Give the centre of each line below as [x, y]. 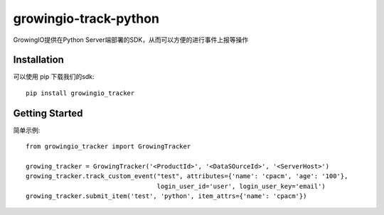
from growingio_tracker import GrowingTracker [108, 147]
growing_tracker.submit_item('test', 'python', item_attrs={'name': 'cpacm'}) [166, 196]
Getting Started [48, 113]
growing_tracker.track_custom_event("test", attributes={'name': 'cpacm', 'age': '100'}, [187, 176]
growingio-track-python [86, 18]
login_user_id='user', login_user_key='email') [241, 186]
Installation [38, 60]
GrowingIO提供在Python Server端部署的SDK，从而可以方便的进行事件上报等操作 [131, 40]
